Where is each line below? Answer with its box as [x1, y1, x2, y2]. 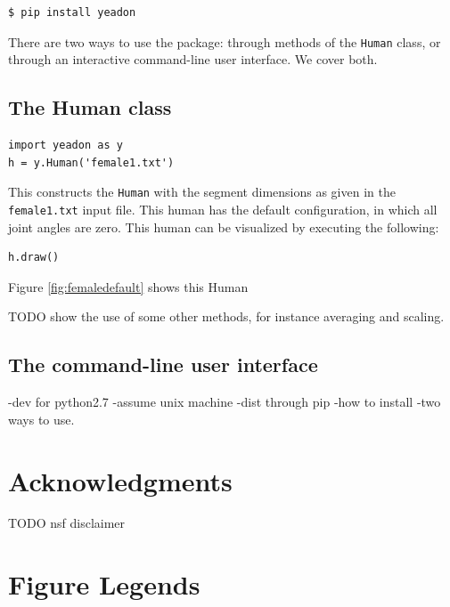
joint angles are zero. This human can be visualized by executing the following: [8, 217, 439, 236]
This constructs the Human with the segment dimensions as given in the [8, 182, 396, 201]
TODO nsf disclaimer [8, 514, 126, 532]
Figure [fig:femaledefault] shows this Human [8, 277, 249, 295]
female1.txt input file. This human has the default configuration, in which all [8, 199, 438, 218]
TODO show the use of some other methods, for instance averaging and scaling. [8, 307, 445, 326]
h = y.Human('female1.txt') [8, 156, 175, 169]
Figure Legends [8, 566, 200, 603]
